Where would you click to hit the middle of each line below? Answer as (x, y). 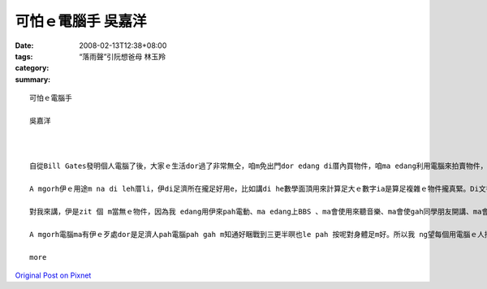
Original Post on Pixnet (53, 275)
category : (32, 68)
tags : (24, 56)
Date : (24, 45)
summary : (33, 79)
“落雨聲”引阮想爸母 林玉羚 (123, 56)
